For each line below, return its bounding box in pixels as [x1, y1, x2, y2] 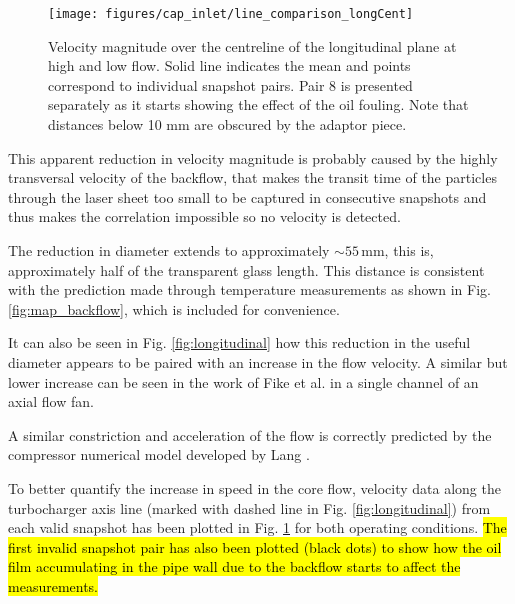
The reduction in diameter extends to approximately [8, 240, 330, 260]
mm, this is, [361, 240, 434, 260]
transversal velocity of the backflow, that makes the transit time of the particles [8, 167, 497, 188]
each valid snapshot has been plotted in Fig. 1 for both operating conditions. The [8, 517, 507, 538]
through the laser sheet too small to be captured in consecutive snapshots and [8, 186, 487, 207]
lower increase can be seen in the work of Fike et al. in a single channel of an [8, 371, 479, 392]
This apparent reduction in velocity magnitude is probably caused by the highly [8, 147, 498, 168]
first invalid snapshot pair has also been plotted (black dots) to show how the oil [8, 536, 502, 557]
